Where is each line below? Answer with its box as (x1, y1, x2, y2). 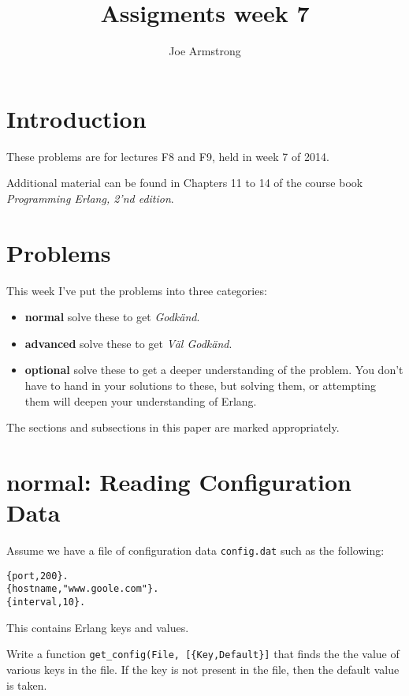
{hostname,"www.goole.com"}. (6, 583, 159, 595)
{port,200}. (6, 570, 69, 582)
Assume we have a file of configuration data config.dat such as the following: (6, 542, 385, 559)
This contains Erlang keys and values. (6, 619, 189, 635)
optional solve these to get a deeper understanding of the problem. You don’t (24, 361, 403, 378)
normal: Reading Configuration (6, 465, 351, 497)
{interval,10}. (6, 597, 86, 608)
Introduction (6, 102, 147, 134)
